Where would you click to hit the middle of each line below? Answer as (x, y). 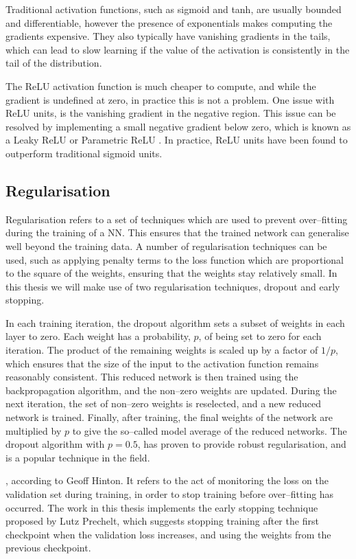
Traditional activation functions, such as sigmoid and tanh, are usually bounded (174, 9)
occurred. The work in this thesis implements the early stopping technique (162, 507)
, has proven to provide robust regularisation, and (242, 444)
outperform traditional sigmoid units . (84, 153)
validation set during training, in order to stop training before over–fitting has (170, 494)
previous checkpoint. (48, 548)
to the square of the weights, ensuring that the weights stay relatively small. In (171, 273)
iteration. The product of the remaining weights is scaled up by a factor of (162, 350)
